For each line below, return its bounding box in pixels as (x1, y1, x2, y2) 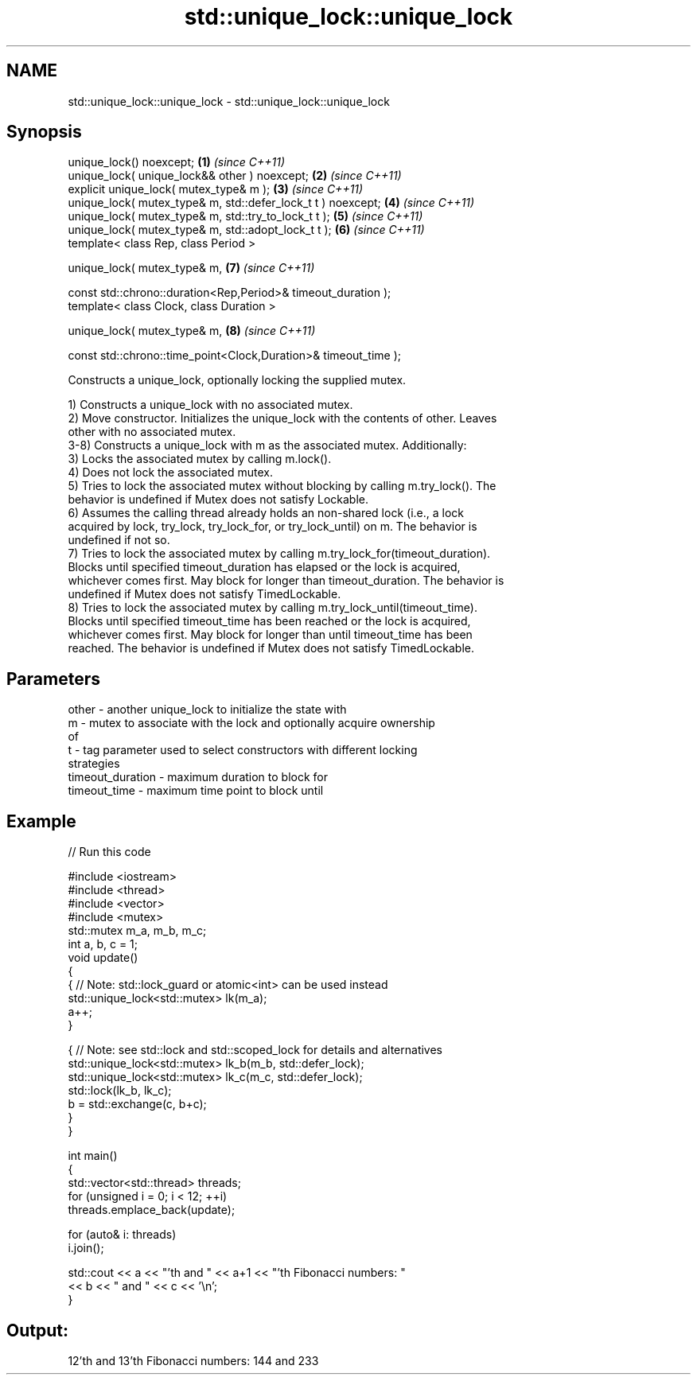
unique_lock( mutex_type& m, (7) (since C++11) (68, 261, 315, 275)
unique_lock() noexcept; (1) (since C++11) (68, 155, 286, 169)
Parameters (6, 668, 100, 689)
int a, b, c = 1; (68, 937, 138, 951)
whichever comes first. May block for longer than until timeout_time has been (68, 628, 473, 642)
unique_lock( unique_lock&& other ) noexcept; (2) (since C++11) (68, 169, 402, 183)
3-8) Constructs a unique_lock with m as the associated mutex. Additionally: (68, 438, 467, 453)
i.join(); (68, 1241, 104, 1255)
